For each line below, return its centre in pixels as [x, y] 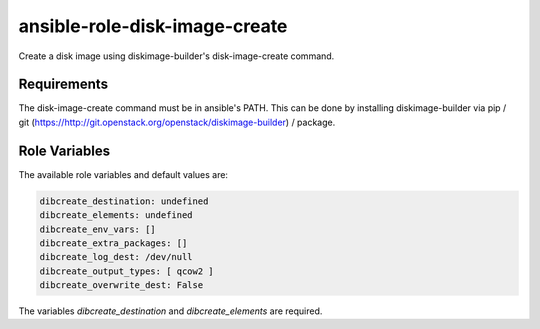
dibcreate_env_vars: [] [98, 229]
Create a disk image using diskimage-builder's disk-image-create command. [176, 56]
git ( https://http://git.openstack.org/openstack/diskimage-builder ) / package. [177, 122]
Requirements [63, 84]
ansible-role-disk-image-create [153, 26]
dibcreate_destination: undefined [124, 201]
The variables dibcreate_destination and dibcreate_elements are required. [170, 311]
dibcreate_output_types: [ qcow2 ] [126, 271]
